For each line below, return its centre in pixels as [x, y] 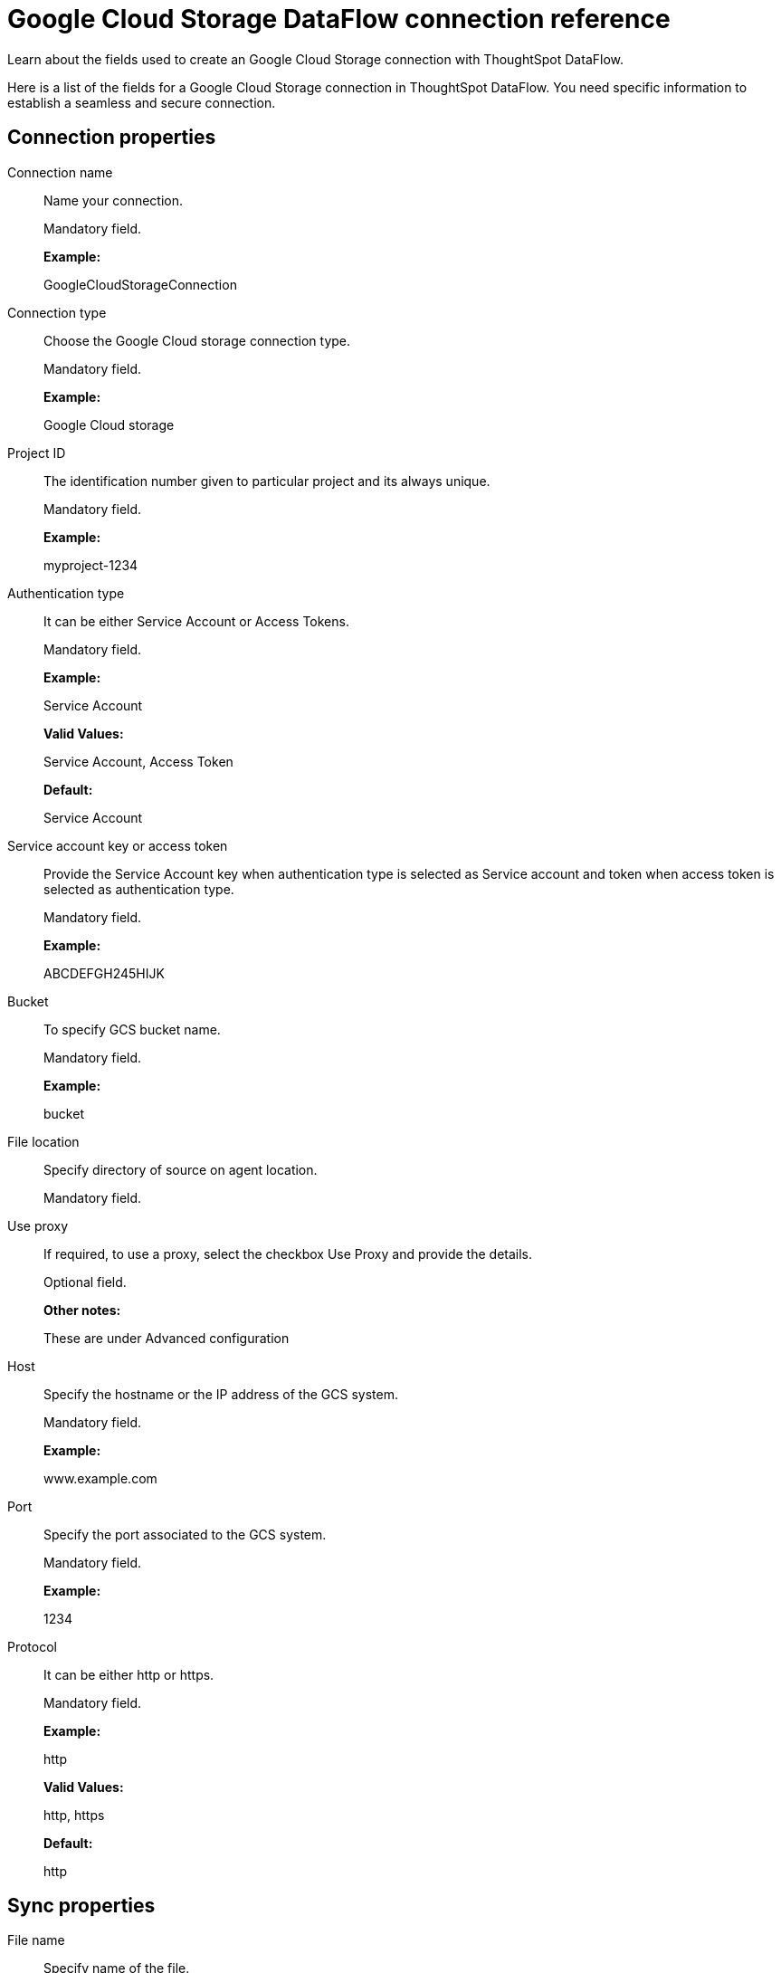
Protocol [32, 1646]
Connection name [60, 172]
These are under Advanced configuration [167, 1338]
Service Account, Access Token [138, 761]
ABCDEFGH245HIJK [104, 973]
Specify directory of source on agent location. [181, 1169]
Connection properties [112, 138]
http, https [74, 1815]
